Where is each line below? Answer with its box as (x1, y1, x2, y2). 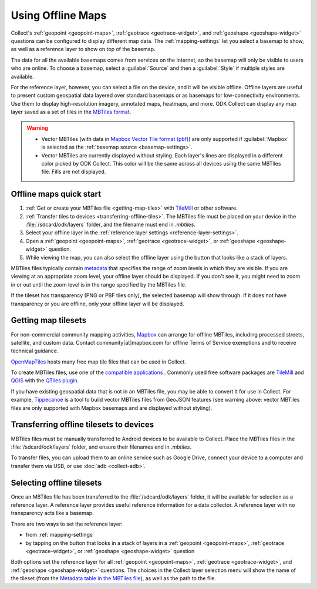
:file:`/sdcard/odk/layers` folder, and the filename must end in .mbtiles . (25, 221, 196, 228)
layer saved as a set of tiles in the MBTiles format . (11, 109, 131, 116)
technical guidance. (11, 347, 59, 355)
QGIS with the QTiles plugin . (11, 377, 79, 384)
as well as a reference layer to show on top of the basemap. (11, 46, 156, 53)
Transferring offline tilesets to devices (11, 420, 154, 430)
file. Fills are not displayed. (41, 168, 106, 176)
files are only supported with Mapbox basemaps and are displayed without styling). (11, 404, 213, 411)
